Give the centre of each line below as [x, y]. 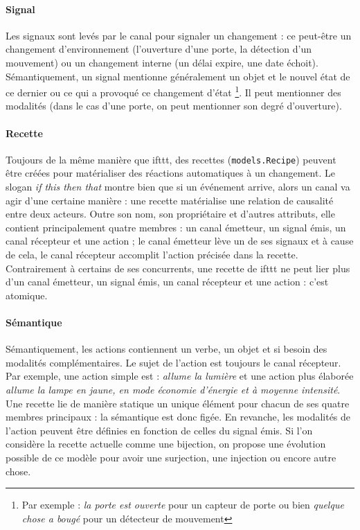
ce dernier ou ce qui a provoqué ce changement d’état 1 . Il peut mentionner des [173, 91]
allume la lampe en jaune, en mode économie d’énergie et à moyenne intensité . [173, 389]
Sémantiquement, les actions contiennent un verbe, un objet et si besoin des [166, 349]
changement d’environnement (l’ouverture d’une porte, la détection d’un [159, 49]
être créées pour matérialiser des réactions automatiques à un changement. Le [170, 173]
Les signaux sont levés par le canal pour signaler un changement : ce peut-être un [179, 35]
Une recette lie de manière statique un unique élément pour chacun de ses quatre [178, 403]
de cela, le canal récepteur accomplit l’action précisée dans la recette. [152, 255]
